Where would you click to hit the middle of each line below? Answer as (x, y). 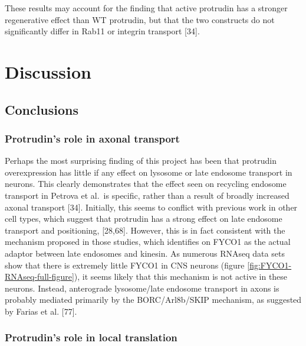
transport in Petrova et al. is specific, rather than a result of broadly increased (147, 195)
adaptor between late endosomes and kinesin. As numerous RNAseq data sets (145, 253)
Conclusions (42, 109)
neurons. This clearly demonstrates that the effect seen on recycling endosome (146, 184)
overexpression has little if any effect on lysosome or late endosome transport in (149, 172)
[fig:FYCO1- (269, 265)
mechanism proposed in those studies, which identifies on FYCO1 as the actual (148, 242)
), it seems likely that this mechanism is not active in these (181, 277)
